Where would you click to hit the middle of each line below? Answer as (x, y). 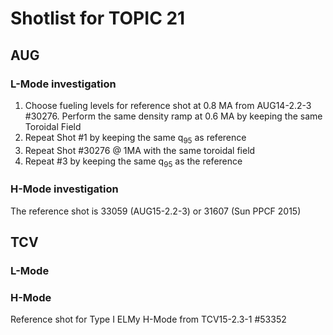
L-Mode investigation (63, 84)
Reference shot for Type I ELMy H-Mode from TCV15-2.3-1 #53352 (148, 319)
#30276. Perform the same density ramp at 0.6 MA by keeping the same (173, 116)
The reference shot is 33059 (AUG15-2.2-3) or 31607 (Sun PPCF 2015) (156, 211)
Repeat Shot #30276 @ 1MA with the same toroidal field (140, 150)
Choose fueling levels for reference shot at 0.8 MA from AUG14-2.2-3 (168, 105)
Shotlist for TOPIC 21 (98, 18)
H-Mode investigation (64, 189)
